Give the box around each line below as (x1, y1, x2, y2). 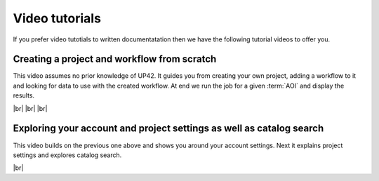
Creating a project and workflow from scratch (13, 53, 217, 65)
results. (13, 91, 35, 100)
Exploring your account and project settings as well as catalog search (13, 123, 324, 135)
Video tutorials (13, 11, 102, 26)
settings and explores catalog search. (13, 151, 122, 159)
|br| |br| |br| (13, 104, 48, 112)
